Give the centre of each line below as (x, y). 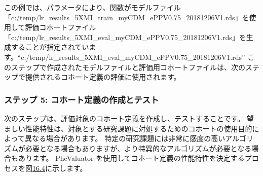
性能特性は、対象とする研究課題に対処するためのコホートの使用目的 (139, 128)
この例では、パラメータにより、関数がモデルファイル (92, 7)
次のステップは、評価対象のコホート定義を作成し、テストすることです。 (124, 118)
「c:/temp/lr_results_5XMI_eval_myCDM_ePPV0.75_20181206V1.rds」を (125, 37)
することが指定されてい (50, 47)
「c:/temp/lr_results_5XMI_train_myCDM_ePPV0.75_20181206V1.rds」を (127, 17)
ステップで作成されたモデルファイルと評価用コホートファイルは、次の (128, 67)
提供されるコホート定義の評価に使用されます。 (103, 77)
